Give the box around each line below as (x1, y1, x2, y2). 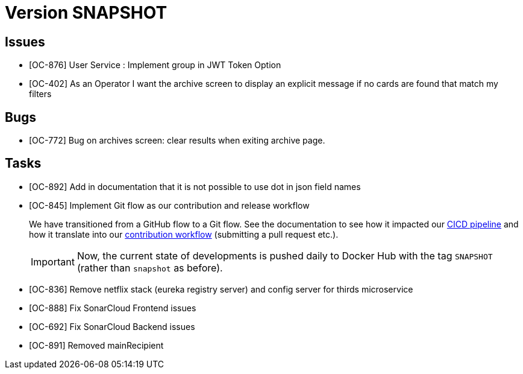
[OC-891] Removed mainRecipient (29, 340, 164, 350)
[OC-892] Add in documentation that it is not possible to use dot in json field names (29, 181, 361, 192)
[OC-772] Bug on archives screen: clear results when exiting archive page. (29, 135, 325, 146)
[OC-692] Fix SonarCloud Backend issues (29, 321, 195, 332)
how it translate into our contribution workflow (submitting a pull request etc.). (29, 229, 339, 239)
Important (31, 255, 75, 268)
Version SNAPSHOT (5, 2, 168, 23)
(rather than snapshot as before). (77, 261, 223, 274)
